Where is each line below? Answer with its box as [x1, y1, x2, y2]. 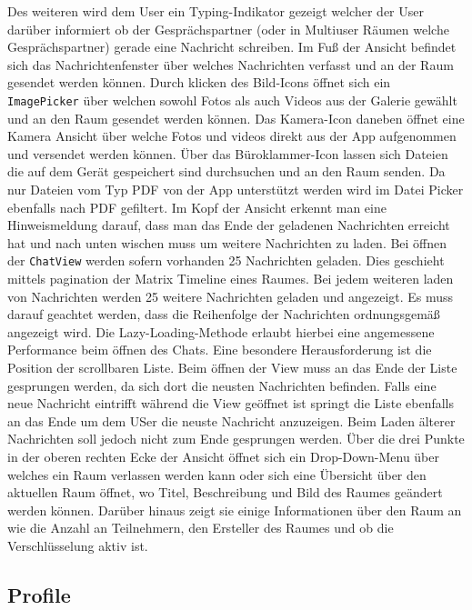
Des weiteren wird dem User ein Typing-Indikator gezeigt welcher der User [7, 2, 424, 20]
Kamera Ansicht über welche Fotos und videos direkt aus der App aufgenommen [7, 126, 457, 145]
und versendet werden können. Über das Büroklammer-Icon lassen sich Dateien [7, 144, 448, 163]
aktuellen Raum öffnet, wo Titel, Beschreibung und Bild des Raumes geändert [7, 483, 443, 502]
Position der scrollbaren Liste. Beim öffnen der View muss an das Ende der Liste [7, 358, 457, 376]
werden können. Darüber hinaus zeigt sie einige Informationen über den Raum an [7, 500, 462, 519]
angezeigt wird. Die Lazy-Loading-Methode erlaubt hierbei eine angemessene [7, 322, 435, 341]
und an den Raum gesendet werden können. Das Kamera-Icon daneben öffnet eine [7, 108, 465, 127]
